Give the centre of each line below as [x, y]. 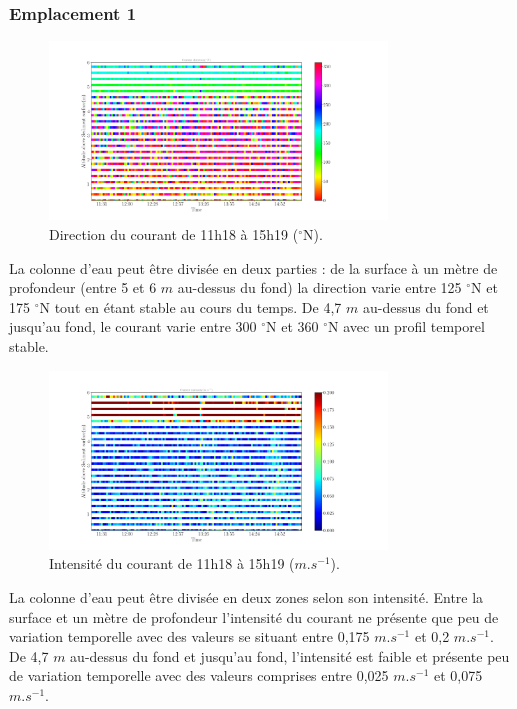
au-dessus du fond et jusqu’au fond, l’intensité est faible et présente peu [290, 655]
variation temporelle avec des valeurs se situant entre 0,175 [189, 636]
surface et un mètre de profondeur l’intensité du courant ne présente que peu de [254, 616]
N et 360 [292, 326]
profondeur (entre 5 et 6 [83, 287]
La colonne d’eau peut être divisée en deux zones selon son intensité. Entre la [246, 596]
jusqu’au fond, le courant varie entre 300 [133, 326]
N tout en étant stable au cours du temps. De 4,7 [190, 306]
